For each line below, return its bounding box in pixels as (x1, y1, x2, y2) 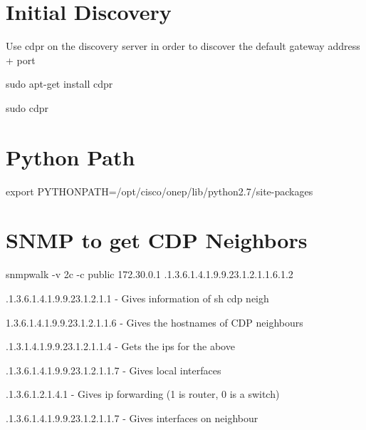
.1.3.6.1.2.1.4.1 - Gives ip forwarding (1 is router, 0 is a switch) (6, 387, 280, 401)
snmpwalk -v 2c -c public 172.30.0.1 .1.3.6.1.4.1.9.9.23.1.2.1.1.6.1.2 (6, 267, 293, 282)
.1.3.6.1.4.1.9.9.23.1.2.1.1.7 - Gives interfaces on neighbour (6, 410, 258, 425)
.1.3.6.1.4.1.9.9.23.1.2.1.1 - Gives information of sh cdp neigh (6, 290, 269, 305)
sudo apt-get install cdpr (6, 76, 113, 91)
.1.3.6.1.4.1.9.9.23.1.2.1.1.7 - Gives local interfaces (6, 362, 221, 377)
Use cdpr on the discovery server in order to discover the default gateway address (6, 39, 360, 53)
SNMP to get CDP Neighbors (6, 225, 308, 255)
